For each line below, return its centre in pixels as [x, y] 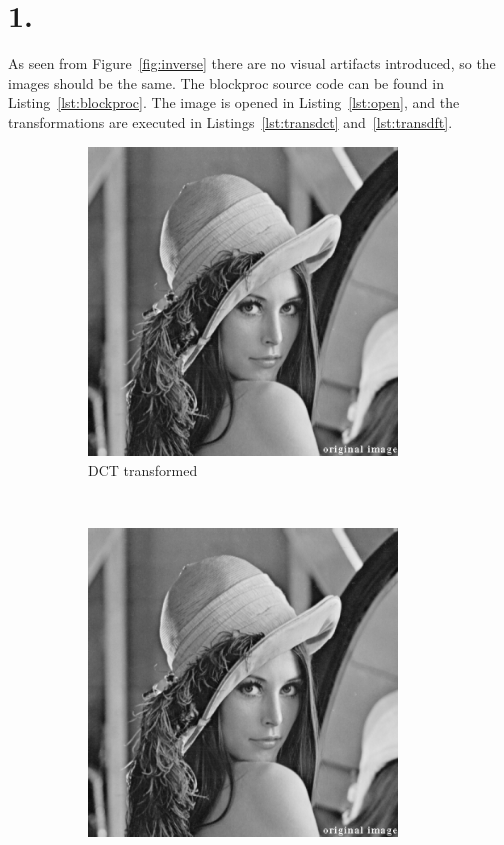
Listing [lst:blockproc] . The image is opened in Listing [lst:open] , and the [234, 102]
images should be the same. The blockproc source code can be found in [226, 82]
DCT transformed [143, 469]
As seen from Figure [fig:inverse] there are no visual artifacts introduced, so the [252, 63]
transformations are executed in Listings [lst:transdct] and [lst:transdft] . [230, 121]
